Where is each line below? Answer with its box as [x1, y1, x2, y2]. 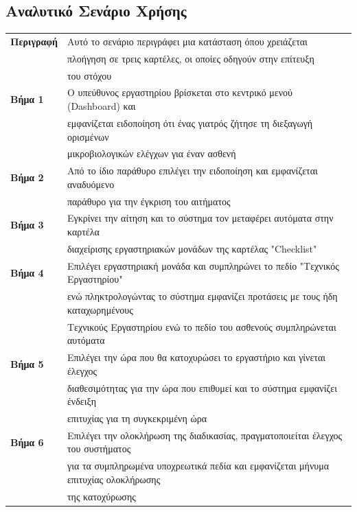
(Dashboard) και [67, 99, 136, 113]
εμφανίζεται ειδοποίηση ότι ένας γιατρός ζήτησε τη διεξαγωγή [67, 115, 313, 130]
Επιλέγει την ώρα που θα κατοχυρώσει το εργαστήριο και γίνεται [67, 350, 326, 364]
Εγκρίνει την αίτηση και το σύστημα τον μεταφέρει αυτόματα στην [67, 211, 334, 225]
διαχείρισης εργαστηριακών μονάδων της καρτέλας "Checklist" [67, 241, 317, 255]
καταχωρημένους [67, 302, 133, 316]
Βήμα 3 [10, 218, 44, 232]
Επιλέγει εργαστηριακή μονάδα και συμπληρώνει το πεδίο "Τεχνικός [67, 258, 339, 272]
